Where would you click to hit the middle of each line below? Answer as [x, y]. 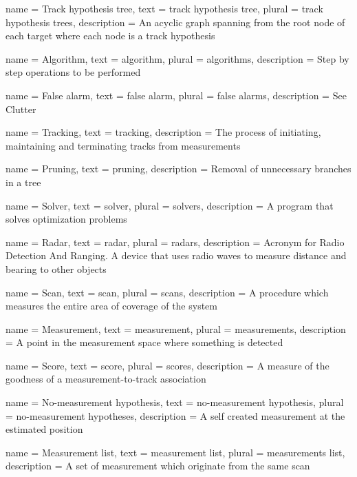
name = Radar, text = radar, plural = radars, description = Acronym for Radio [175, 242]
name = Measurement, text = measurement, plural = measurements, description [176, 328]
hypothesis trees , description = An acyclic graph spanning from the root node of [175, 22]
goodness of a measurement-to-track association [106, 379]
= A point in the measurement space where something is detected [144, 342]
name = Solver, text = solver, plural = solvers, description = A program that [170, 205]
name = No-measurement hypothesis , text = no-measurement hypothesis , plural [175, 402]
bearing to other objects [56, 268]
